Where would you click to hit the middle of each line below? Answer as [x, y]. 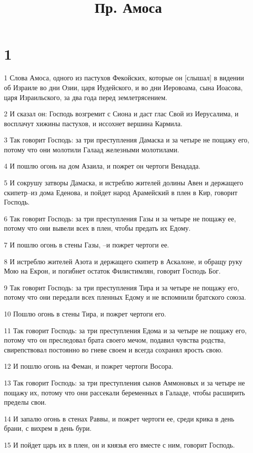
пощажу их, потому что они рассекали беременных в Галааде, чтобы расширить [125, 392]
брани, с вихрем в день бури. [48, 428]
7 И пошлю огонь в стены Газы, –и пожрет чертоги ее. [87, 245]
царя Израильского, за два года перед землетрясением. [86, 97]
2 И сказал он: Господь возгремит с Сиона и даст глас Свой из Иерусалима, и [121, 114]
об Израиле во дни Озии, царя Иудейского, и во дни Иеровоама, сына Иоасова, [123, 87]
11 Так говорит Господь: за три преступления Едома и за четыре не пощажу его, [126, 330]
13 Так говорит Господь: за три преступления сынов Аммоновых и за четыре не [125, 382]
